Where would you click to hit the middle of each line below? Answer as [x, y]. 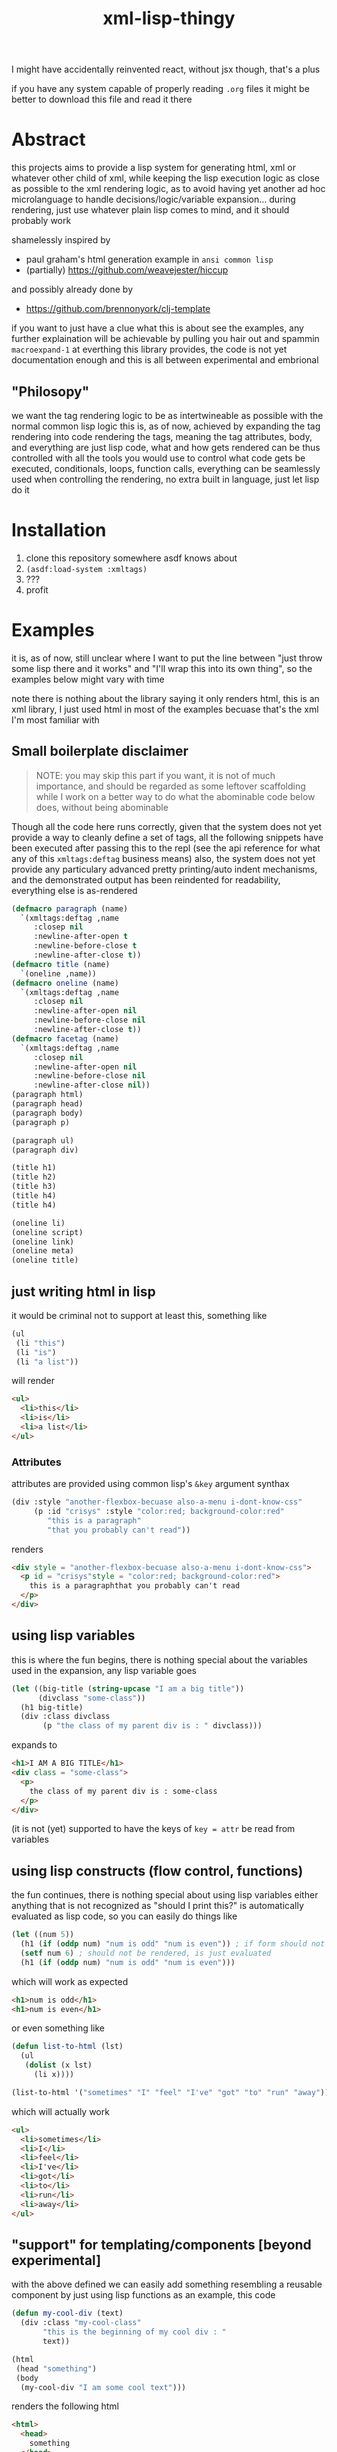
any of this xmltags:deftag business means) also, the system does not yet [163, 858]
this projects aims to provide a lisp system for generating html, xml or [153, 168]
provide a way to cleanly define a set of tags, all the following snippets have [167, 837]
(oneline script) [47, 1232]
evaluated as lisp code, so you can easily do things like [124, 1916]
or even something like [58, 2028]
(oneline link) [43, 1242]
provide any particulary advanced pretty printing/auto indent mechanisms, [164, 869]
